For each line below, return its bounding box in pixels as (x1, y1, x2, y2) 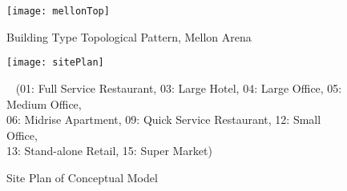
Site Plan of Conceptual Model (6, 169, 158, 185)
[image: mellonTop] (6, 6, 110, 17)
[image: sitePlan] (6, 57, 104, 69)
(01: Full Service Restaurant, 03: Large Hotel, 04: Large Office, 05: (15, 79, 342, 96)
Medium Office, (6, 95, 82, 112)
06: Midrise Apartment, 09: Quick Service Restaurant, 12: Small (6, 111, 321, 128)
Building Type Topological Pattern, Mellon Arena (6, 28, 252, 45)
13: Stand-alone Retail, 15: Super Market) (6, 142, 212, 159)
